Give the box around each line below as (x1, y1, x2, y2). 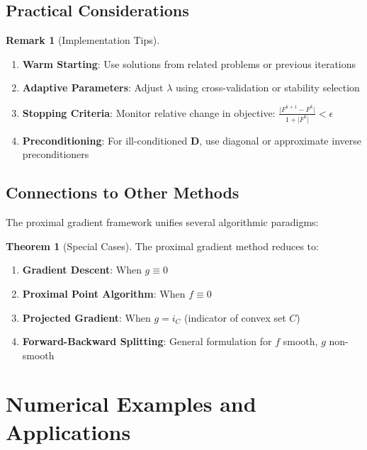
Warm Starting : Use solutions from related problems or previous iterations (22, 56, 356, 71)
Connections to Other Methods (6, 181, 239, 203)
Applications (6, 417, 131, 446)
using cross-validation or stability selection (175, 80, 360, 95)
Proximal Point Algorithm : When (22, 286, 186, 300)
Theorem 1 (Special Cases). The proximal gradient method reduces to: (6, 238, 319, 253)
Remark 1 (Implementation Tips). (6, 33, 160, 47)
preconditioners (22, 147, 89, 162)
